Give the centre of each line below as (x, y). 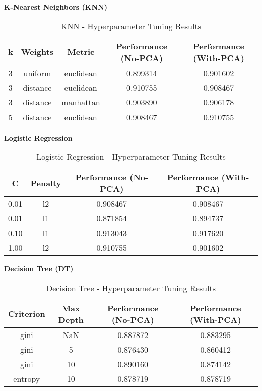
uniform (37, 73)
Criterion (27, 314)
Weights (37, 52)
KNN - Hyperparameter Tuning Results (131, 26)
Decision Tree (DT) (39, 269)
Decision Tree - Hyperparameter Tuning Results (131, 288)
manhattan (81, 102)
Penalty (46, 183)
